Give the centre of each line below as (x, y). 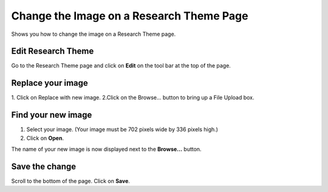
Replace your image (50, 83)
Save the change (44, 166)
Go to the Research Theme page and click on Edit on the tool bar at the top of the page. (121, 66)
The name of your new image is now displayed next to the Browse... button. (106, 149)
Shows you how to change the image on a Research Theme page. (94, 34)
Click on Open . (45, 138)
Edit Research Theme (53, 51)
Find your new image (52, 115)
